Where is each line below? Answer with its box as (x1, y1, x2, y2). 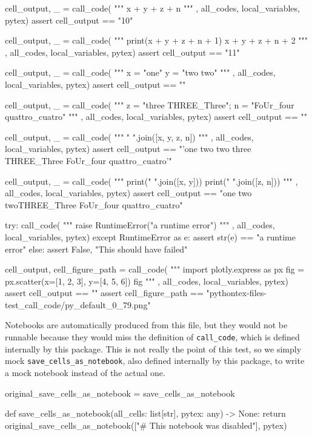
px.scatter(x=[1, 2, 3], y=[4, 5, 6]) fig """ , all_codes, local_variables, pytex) (5, 274, 288, 287)
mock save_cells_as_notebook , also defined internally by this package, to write (5, 354, 305, 367)
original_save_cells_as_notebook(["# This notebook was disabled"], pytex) (5, 418, 287, 431)
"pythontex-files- (206, 286, 267, 299)
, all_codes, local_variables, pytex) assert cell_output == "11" (5, 45, 240, 58)
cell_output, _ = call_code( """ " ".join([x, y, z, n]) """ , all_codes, (5, 130, 254, 143)
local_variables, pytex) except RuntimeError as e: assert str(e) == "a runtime (5, 230, 296, 243)
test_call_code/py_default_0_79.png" (5, 298, 151, 311)
